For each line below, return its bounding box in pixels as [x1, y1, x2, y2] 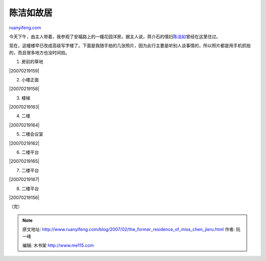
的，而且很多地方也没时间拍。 [9, 49, 70, 55]
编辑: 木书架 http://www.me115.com [22, 242, 94, 248]
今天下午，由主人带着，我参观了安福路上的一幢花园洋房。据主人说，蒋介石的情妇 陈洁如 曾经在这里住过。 [9, 34, 221, 39]
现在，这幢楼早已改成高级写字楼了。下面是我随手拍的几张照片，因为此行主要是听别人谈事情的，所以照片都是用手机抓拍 [9, 42, 251, 49]
